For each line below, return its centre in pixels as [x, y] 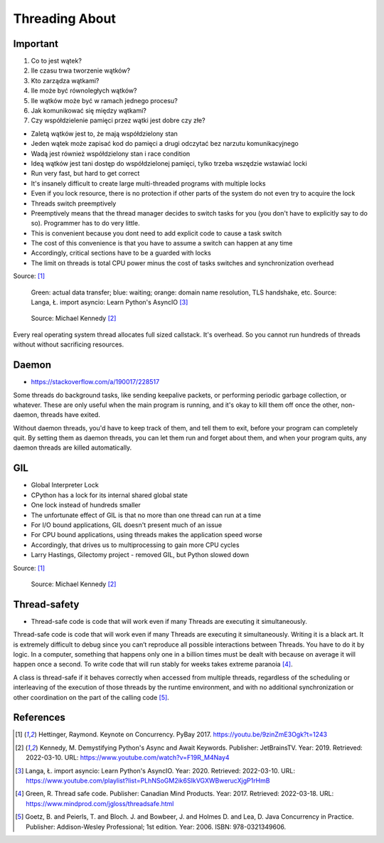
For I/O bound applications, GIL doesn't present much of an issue [127, 525]
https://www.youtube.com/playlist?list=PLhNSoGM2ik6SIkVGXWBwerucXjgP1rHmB [148, 780]
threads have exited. [70, 415]
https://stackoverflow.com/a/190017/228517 [95, 382]
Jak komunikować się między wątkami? [89, 111]
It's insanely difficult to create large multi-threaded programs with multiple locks [148, 183]
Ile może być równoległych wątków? [84, 91]
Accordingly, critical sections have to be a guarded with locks [121, 253]
